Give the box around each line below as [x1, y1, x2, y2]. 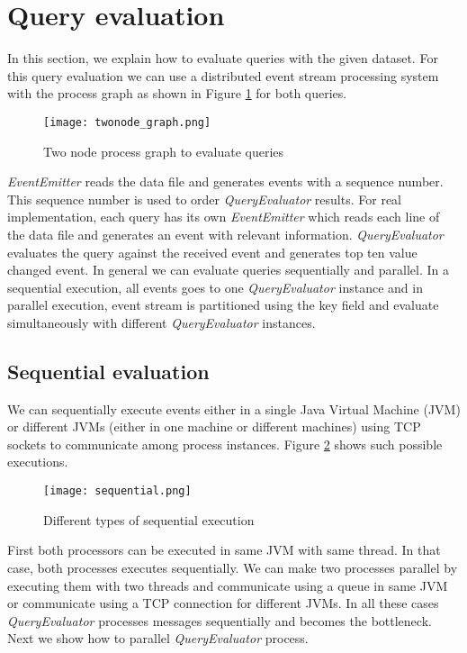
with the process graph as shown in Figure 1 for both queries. [7, 84, 347, 103]
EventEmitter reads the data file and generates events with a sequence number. [7, 172, 444, 191]
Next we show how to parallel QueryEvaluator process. [7, 629, 309, 648]
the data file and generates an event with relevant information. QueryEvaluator [7, 224, 444, 243]
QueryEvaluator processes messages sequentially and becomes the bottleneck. [7, 611, 432, 630]
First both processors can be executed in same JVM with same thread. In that [7, 540, 441, 559]
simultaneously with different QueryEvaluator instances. [7, 313, 316, 331]
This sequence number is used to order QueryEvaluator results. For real [7, 189, 402, 208]
